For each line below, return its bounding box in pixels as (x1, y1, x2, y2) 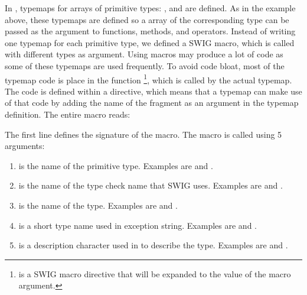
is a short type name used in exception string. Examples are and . (18, 219, 257, 231)
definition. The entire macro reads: (5, 108, 130, 120)
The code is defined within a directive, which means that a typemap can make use (5, 85, 302, 97)
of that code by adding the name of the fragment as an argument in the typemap (5, 96, 299, 109)
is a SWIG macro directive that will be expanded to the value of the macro (18, 267, 291, 280)
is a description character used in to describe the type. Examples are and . (18, 239, 288, 251)
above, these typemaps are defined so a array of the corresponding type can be (5, 13, 289, 25)
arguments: (5, 140, 45, 152)
